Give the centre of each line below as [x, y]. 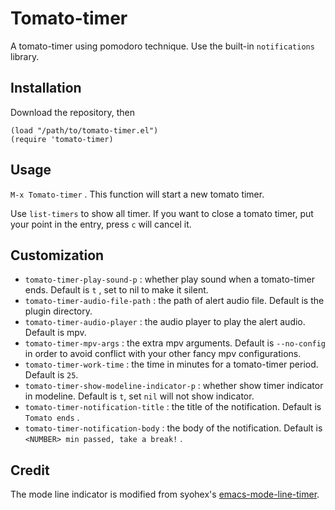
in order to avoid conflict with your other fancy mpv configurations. [163, 354]
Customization [57, 255]
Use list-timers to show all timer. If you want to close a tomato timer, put [162, 213]
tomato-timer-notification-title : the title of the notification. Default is [173, 407]
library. [25, 56]
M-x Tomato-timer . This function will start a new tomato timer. [137, 194]
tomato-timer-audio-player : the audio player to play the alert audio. [165, 322]
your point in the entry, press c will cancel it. [101, 224]
